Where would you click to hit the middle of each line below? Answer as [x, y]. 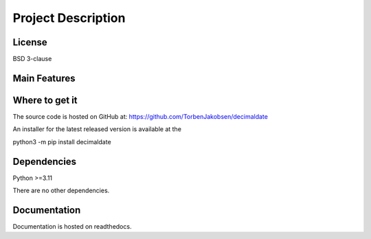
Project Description [69, 18]
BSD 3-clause [32, 59]
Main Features [44, 78]
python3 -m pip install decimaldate [62, 141]
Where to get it [45, 100]
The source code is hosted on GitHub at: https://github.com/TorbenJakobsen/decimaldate [140, 116]
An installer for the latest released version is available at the [97, 129]
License [30, 42]
